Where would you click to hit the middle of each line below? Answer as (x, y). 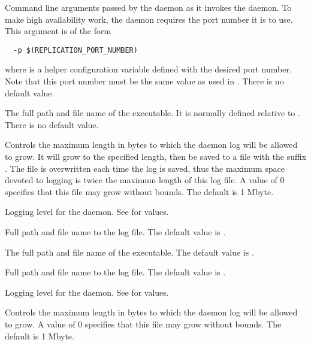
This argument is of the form (58, 31)
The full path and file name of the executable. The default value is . (129, 252)
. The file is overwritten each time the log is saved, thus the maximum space (145, 168)
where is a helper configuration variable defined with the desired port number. (148, 69)
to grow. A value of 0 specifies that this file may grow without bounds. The (143, 324)
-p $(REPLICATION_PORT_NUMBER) (76, 50)
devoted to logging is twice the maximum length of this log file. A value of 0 (145, 180)
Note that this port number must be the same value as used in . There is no (144, 81)
